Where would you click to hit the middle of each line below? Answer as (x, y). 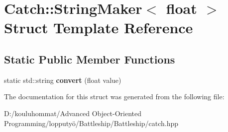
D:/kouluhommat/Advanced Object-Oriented (73, 113)
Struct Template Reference (99, 28)
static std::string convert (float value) (63, 80)
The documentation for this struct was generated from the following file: (114, 97)
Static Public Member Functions (90, 59)
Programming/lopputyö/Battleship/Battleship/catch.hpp (91, 123)
